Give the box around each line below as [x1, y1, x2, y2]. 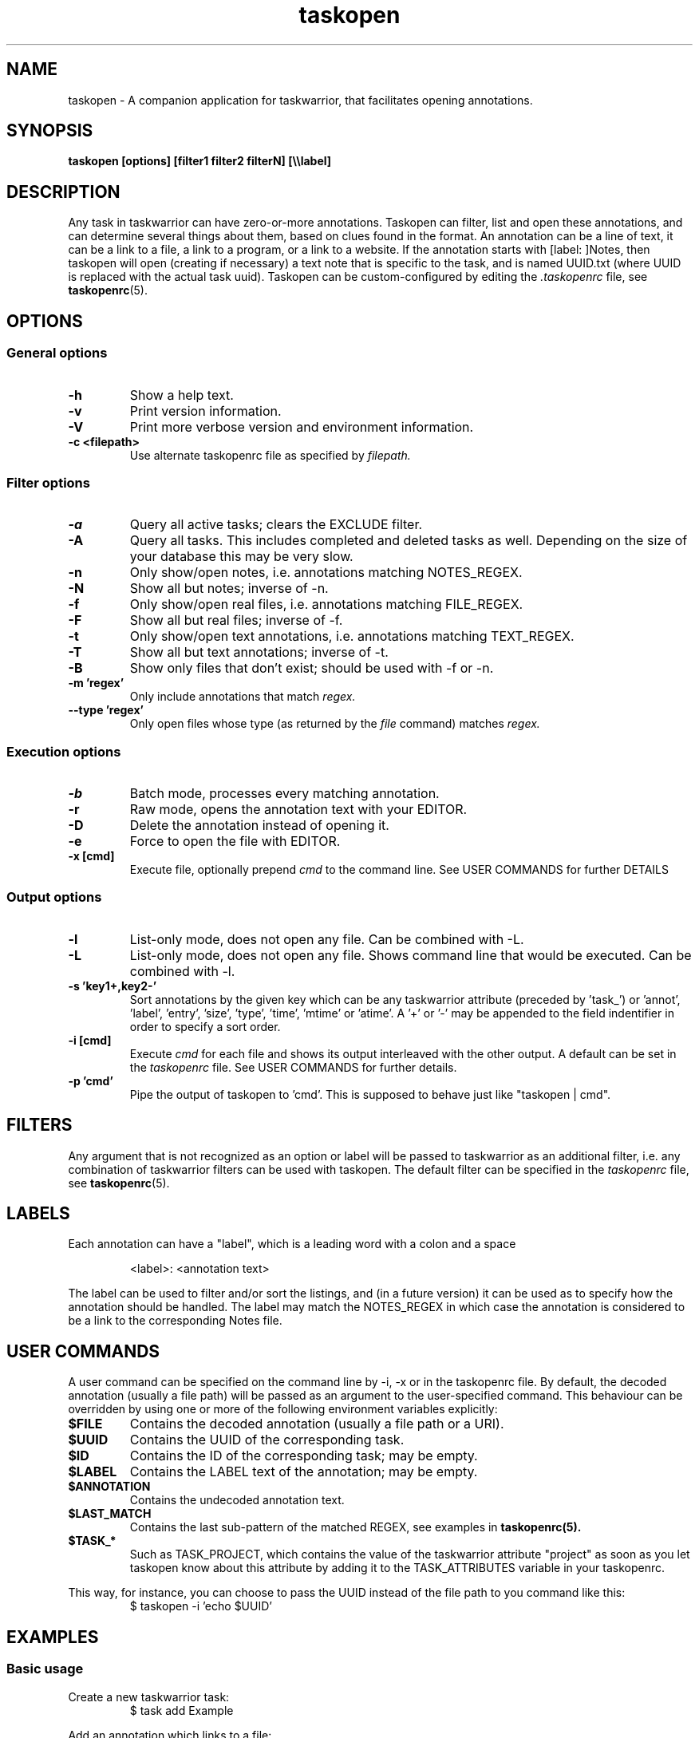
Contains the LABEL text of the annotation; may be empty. [129, 1463, 478, 1480]
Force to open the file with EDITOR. [129, 833, 341, 849]
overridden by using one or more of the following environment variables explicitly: [68, 1402, 498, 1416]
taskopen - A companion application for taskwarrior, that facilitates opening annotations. [68, 93, 533, 107]
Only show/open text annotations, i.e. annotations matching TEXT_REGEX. [129, 628, 575, 645]
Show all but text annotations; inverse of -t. [129, 644, 389, 661]
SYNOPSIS [6, 120, 93, 141]
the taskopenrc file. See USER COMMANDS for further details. [129, 1060, 457, 1074]
